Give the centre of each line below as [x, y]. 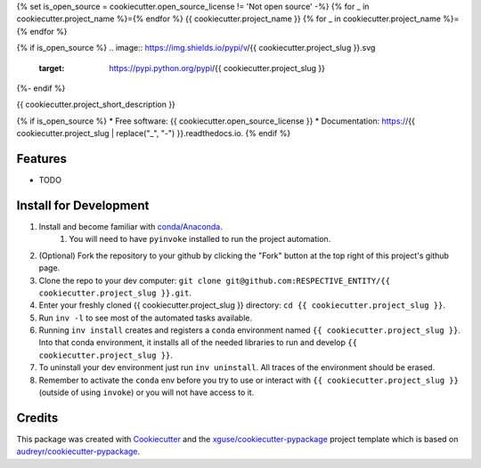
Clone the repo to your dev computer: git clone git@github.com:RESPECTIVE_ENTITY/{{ [215, 280]
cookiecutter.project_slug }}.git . [115, 293]
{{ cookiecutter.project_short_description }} [96, 105]
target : [52, 68]
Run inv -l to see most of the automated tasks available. [146, 318]
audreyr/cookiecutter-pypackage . [78, 452]
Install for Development [83, 205]
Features [41, 159]
